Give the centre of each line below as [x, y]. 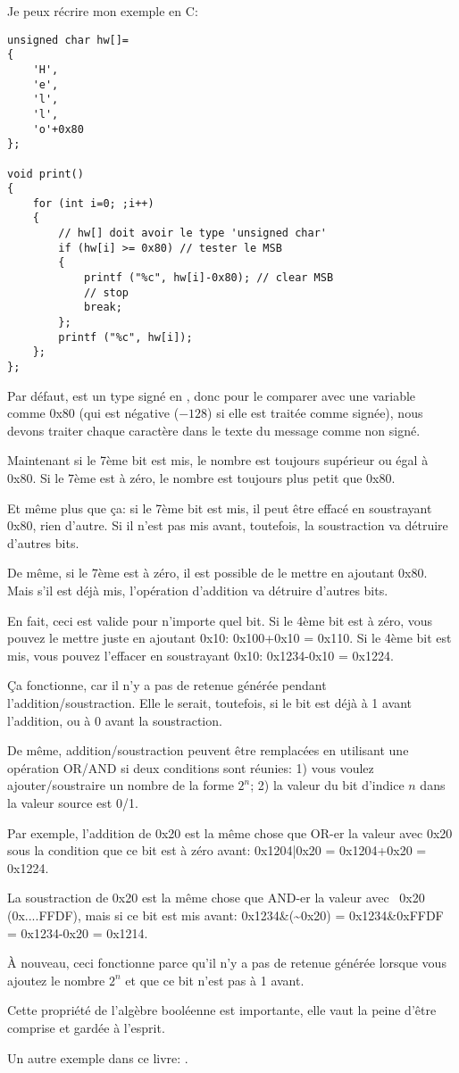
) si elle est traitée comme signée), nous [315, 413]
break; [103, 308]
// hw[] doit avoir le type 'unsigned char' [192, 233]
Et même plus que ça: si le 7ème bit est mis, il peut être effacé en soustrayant [220, 507]
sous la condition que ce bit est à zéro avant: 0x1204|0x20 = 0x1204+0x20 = [217, 850]
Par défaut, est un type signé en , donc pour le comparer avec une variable [212, 395]
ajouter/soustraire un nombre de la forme [121, 785]
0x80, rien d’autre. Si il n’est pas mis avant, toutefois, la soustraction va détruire [228, 525]
